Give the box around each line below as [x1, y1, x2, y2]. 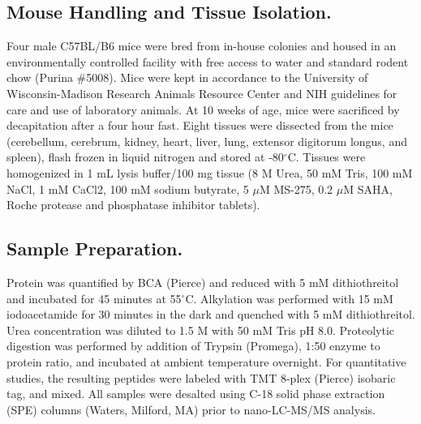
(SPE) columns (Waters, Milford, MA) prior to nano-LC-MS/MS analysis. [6, 400, 376, 418]
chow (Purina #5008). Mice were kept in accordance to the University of [6, 69, 368, 86]
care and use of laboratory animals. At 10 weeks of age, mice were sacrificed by [6, 101, 400, 118]
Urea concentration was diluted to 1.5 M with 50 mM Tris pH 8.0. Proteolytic [6, 321, 395, 338]
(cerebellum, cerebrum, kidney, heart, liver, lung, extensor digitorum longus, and [6, 132, 407, 149]
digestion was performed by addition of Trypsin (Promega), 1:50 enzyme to [6, 337, 380, 354]
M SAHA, [343, 180, 393, 197]
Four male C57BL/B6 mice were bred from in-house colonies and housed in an [6, 37, 397, 54]
